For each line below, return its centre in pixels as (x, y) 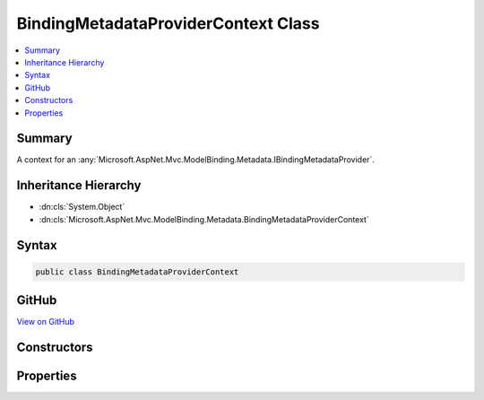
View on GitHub (46, 322)
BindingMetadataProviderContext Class (168, 23)
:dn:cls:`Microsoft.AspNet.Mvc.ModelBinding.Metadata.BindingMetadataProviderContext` (204, 219)
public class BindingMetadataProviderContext (137, 272)
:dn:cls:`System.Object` (82, 207)
